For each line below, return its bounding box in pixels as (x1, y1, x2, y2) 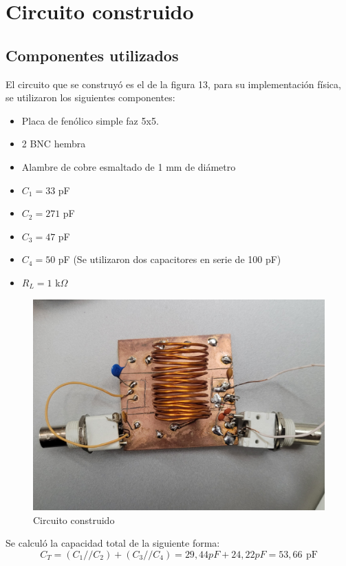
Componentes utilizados (6, 44, 179, 65)
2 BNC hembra (21, 136, 86, 151)
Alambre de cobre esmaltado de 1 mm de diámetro (21, 159, 236, 174)
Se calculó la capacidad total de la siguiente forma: (6, 536, 220, 550)
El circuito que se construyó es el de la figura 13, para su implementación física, (6, 76, 341, 91)
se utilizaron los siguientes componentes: (6, 90, 175, 105)
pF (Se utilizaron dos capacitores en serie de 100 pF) (58, 252, 281, 266)
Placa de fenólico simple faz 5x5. (21, 113, 159, 127)
